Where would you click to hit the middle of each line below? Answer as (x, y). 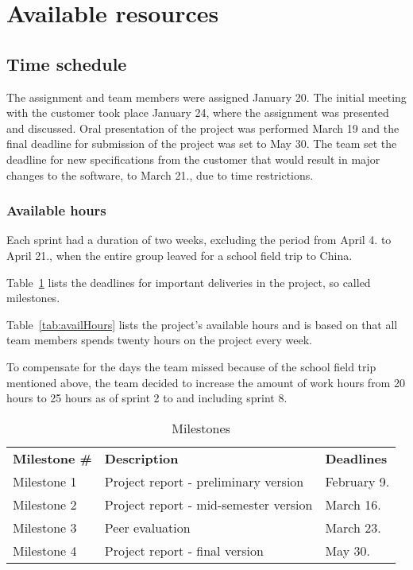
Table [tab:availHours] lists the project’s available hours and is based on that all (202, 324)
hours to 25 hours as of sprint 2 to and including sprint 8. (147, 398)
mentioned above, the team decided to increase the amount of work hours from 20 (206, 382)
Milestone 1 (45, 481)
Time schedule (67, 63)
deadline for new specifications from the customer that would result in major (193, 159)
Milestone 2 (45, 504)
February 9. (357, 481)
